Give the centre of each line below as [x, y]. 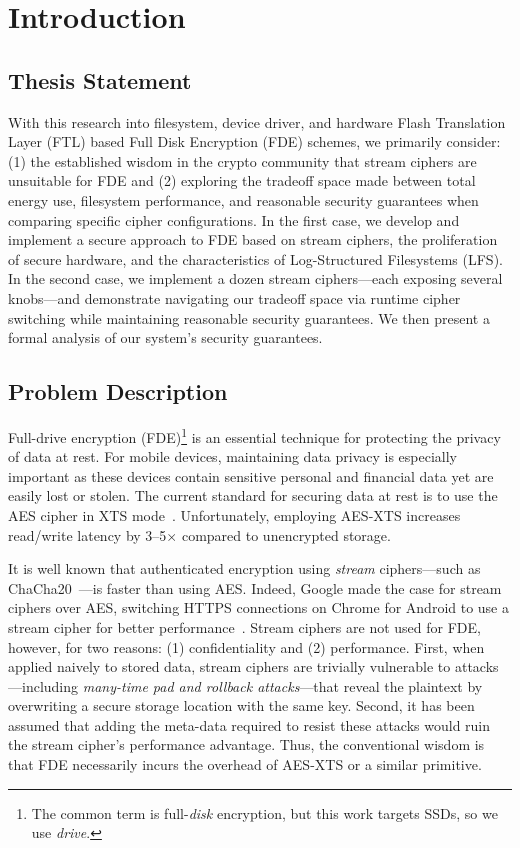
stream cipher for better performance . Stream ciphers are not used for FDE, [244, 626]
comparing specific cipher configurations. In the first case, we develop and [234, 219]
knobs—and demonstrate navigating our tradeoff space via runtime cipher [234, 297]
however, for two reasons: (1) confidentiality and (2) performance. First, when [246, 646]
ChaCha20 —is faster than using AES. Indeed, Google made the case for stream [255, 587]
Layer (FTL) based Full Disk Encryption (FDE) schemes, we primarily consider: [254, 141]
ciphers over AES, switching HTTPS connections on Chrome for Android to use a [259, 607]
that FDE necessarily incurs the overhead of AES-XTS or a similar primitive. [245, 764]
